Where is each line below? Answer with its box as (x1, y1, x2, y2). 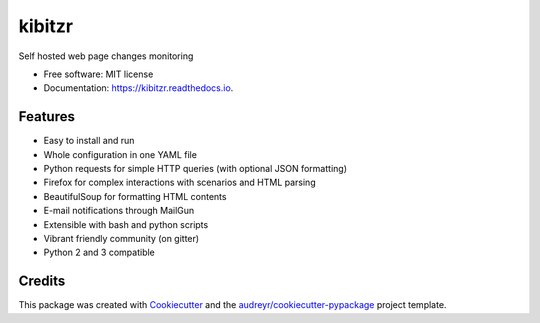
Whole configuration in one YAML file (43, 148, 197, 160)
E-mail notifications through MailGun (43, 205, 195, 217)
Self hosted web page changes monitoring (18, 50, 194, 62)
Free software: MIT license (43, 68, 154, 80)
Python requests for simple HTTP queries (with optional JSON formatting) (43, 163, 347, 175)
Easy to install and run (43, 135, 135, 147)
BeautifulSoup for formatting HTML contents (43, 190, 227, 202)
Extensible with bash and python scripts (43, 218, 209, 230)
